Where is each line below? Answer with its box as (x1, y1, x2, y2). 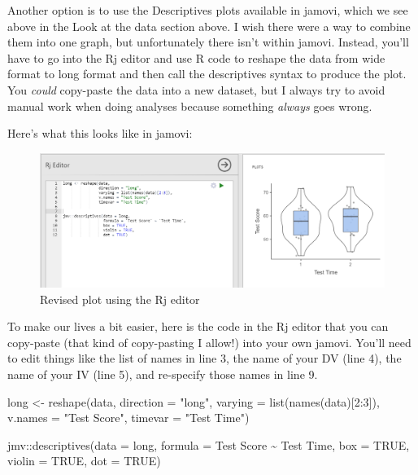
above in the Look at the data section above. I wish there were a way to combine (7, 17, 411, 34)
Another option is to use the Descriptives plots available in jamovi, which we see (7, 2, 408, 18)
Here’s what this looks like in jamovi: (7, 125, 193, 142)
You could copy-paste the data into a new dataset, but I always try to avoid (7, 81, 385, 98)
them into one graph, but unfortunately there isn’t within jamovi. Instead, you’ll (7, 33, 409, 51)
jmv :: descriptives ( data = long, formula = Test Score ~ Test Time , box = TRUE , (7, 436, 410, 453)
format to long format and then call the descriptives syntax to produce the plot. (7, 65, 407, 82)
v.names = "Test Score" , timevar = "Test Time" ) (7, 409, 250, 426)
